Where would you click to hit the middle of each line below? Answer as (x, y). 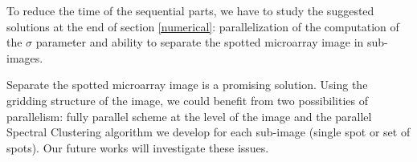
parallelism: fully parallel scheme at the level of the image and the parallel (189, 116)
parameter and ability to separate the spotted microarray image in (200, 42)
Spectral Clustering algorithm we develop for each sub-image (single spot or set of (208, 132)
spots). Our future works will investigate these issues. (138, 147)
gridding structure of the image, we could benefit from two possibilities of (188, 100)
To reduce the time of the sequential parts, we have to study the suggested (190, 10)
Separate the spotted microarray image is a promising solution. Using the (187, 85)
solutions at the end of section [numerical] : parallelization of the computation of (203, 26)
